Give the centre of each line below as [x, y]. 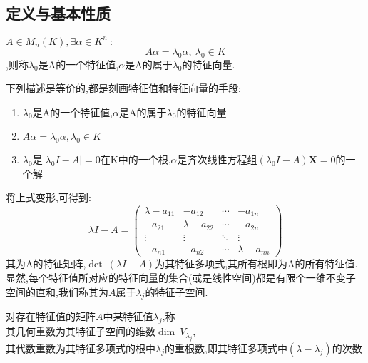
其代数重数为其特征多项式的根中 [81, 348]
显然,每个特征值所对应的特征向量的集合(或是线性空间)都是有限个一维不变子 [181, 278]
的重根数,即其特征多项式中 [226, 348]
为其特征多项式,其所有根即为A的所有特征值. [256, 264]
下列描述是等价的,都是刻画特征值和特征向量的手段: [123, 88]
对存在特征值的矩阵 [51, 316]
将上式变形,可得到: [48, 197]
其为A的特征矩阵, [46, 264]
